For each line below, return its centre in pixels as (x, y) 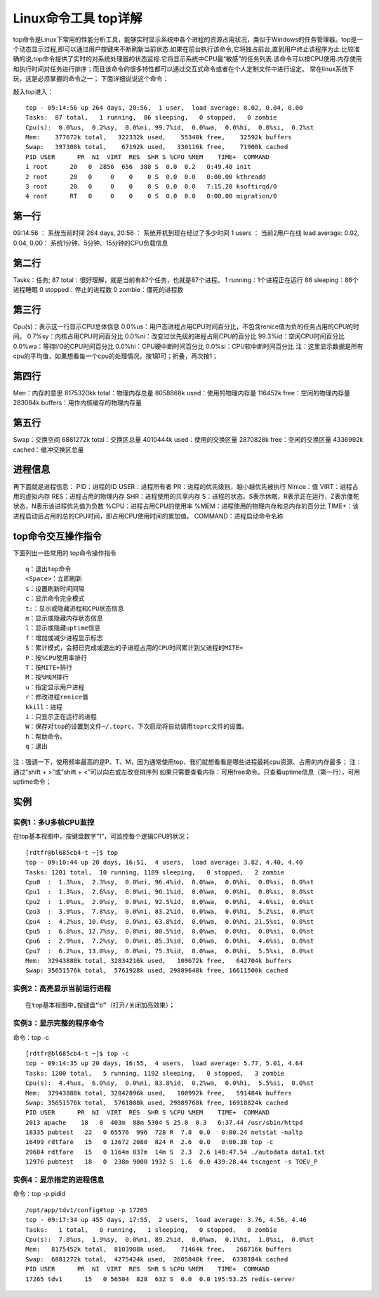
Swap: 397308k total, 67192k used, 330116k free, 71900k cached (157, 147)
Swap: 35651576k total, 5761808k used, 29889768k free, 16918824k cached (157, 1102)
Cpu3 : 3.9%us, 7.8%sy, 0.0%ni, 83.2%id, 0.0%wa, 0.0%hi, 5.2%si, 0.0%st (170, 912)
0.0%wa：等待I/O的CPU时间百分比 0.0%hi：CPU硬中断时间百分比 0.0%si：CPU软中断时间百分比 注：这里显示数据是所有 (188, 346)
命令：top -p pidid (39, 1194)
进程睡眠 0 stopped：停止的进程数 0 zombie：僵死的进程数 (98, 289)
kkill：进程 (44, 707)
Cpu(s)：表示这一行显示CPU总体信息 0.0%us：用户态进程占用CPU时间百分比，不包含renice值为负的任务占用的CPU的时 (186, 326)
